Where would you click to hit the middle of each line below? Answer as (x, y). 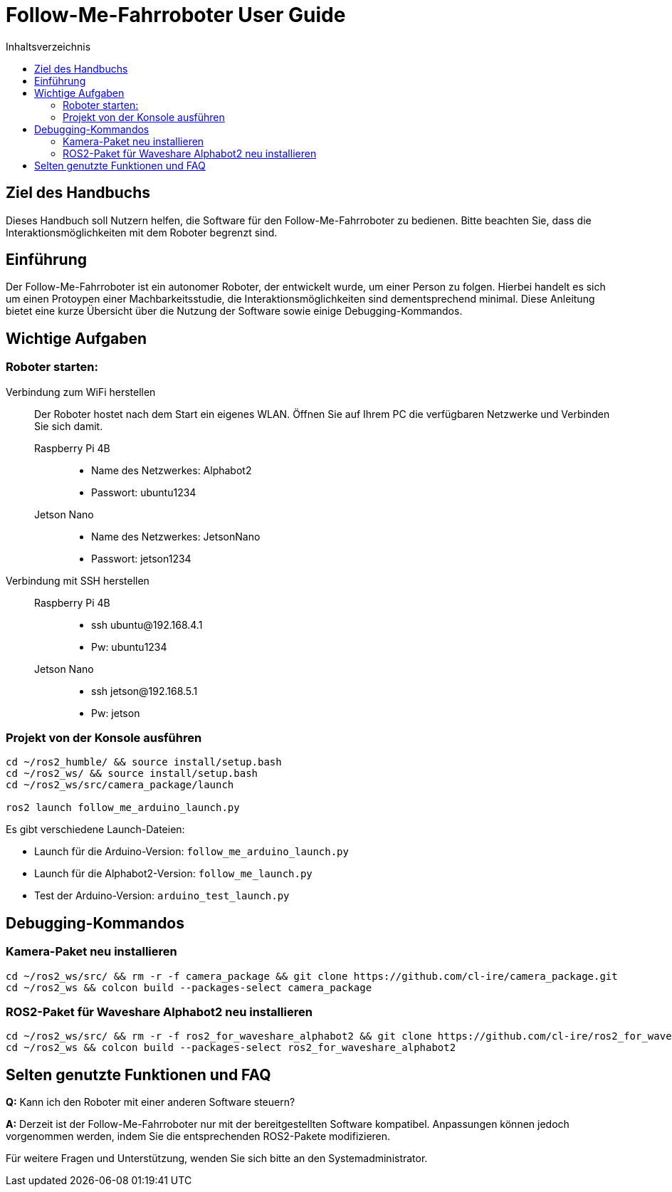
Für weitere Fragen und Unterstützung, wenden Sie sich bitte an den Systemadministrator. (217, 1159)
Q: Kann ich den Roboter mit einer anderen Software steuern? (151, 1102)
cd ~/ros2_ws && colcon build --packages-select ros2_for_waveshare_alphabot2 (231, 1048)
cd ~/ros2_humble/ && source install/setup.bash (144, 762)
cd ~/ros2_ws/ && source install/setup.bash (132, 774)
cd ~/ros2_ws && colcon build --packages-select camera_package (189, 987)
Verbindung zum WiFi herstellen (81, 392)
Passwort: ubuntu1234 (144, 492)
